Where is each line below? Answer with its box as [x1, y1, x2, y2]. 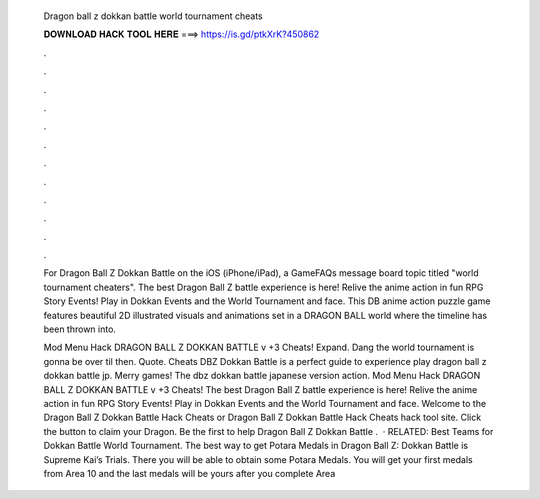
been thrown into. [43, 323, 117, 335]
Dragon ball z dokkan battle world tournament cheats [43, 10, 264, 22]
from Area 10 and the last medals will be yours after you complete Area [43, 467, 336, 479]
